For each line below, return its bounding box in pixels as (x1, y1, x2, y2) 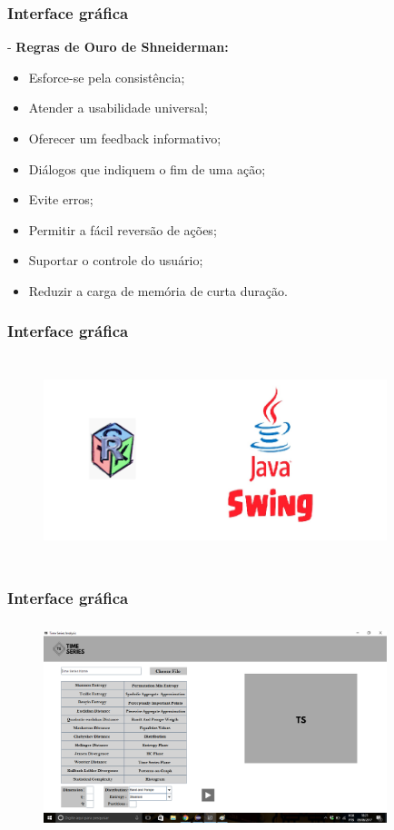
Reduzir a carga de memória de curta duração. (28, 281, 288, 300)
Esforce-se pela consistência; (28, 67, 185, 86)
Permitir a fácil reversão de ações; (28, 220, 217, 239)
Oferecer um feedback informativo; (28, 129, 222, 147)
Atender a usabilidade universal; (28, 98, 208, 117)
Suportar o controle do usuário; (28, 251, 203, 270)
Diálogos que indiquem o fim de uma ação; (28, 159, 266, 178)
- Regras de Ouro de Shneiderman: (7, 37, 229, 56)
